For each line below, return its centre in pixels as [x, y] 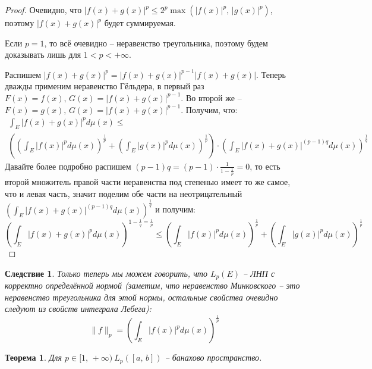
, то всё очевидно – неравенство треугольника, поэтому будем [156, 43]
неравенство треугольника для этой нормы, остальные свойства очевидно [141, 297]
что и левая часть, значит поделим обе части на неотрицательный [124, 193]
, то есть [265, 166]
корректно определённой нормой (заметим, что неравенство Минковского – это [152, 285]
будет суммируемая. [140, 23]
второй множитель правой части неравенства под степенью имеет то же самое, [148, 182]
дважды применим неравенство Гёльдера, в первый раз [105, 86]
